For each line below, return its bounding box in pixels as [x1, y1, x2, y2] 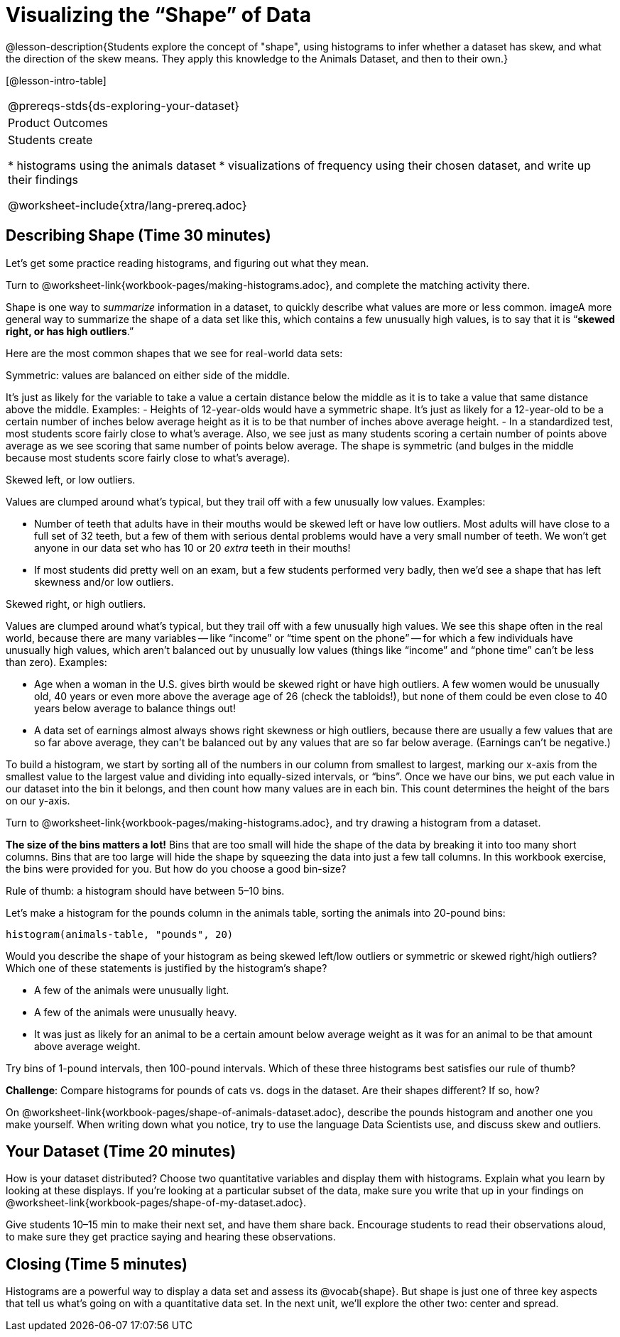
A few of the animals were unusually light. [34, 983, 229, 996]
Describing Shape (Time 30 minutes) [6, 227, 271, 245]
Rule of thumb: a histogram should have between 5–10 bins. [6, 884, 285, 897]
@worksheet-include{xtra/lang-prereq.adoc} [8, 197, 247, 212]
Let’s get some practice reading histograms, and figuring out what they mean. [6, 256, 369, 269]
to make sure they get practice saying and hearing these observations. [6, 1230, 336, 1243]
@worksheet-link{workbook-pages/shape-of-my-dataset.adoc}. [6, 1196, 307, 1209]
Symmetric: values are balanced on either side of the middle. [6, 369, 290, 381]
